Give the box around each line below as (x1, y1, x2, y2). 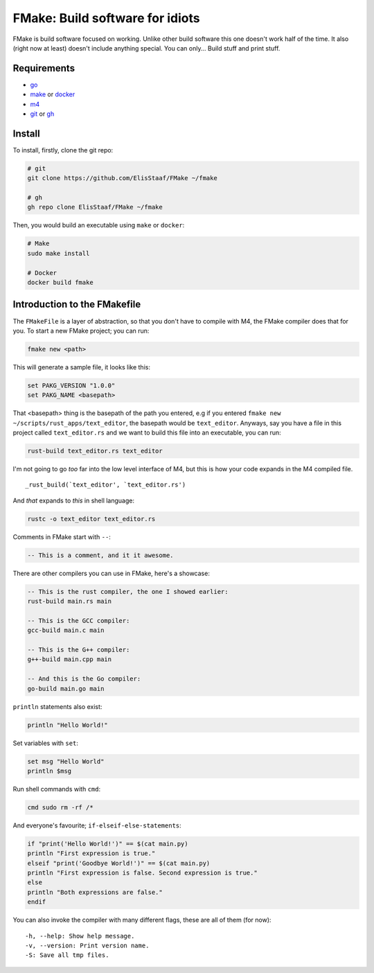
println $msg (27, 766, 72, 775)
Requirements (12, 62, 75, 74)
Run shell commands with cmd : (12, 784, 100, 793)
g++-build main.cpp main (27, 656, 112, 663)
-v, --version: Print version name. (25, 941, 150, 949)
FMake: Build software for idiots (12, 10, 200, 26)
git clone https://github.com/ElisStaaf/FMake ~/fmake (27, 174, 217, 182)
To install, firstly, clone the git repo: (12, 146, 114, 154)
